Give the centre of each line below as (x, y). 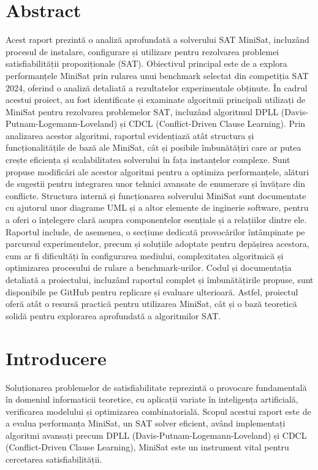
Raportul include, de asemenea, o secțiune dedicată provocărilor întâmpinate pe (155, 231)
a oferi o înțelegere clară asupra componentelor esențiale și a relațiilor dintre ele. (156, 220)
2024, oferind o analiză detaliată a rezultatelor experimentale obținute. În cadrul (157, 87)
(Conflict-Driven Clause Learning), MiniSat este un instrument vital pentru (147, 447)
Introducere (56, 358)
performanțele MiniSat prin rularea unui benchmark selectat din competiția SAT (157, 75)
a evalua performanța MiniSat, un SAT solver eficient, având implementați (146, 423)
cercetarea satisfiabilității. (54, 459)
